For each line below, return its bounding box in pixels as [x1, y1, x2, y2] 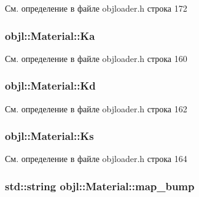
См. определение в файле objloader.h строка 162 [5, 102, 187, 115]
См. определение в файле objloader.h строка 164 [5, 152, 187, 165]
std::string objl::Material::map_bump [5, 178, 195, 193]
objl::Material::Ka [5, 28, 95, 43]
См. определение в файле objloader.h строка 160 [5, 52, 187, 64]
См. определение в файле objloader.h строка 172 [5, 2, 187, 14]
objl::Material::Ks [5, 128, 94, 144]
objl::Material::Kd [5, 78, 96, 93]
